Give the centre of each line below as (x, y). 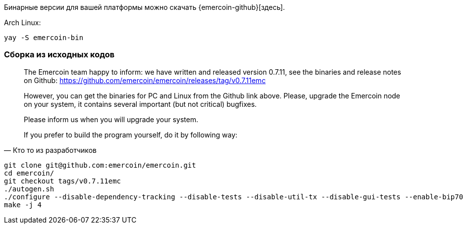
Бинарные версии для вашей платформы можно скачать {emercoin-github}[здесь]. (145, 7)
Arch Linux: (23, 23)
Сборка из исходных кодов (59, 55)
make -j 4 (23, 205)
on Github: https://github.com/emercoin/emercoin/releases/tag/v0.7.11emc (145, 80)
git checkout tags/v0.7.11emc (63, 181)
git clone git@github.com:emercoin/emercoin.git (100, 165)
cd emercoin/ (29, 173)
